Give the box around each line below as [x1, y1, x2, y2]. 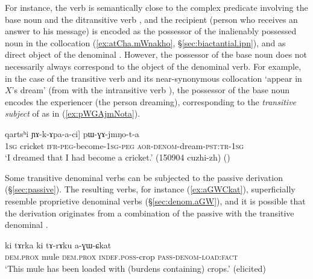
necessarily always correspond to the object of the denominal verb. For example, [5, 60, 302, 72]
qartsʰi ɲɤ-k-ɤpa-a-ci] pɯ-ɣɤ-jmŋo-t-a [5, 127, 139, 139]
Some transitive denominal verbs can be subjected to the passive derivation [5, 171, 283, 183]
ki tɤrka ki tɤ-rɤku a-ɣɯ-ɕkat [5, 238, 112, 251]
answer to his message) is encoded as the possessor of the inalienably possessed [5, 25, 297, 37]
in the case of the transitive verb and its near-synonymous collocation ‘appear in [5, 72, 302, 84]
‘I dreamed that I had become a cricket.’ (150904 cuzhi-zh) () [5, 151, 230, 164]
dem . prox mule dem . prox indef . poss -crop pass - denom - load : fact [5, 250, 238, 263]
